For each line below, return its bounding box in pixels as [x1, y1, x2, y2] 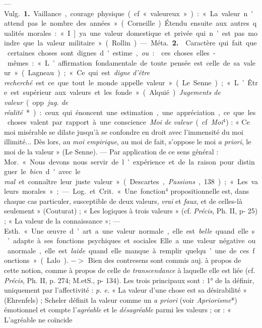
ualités [4, 27, 24, 38]
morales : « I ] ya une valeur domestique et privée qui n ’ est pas [27, 27, 245, 38]
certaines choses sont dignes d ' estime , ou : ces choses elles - [7, 47, 216, 58]
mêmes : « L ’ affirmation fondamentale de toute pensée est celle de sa [7, 57, 240, 68]
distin [237, 156, 255, 167]
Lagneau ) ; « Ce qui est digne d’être [28, 67, 150, 78]
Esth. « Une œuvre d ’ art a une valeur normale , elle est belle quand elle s [4, 225, 255, 236]
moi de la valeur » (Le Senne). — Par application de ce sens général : [4, 146, 219, 156]
